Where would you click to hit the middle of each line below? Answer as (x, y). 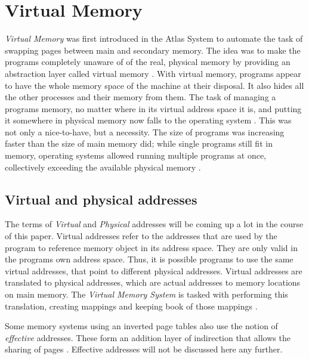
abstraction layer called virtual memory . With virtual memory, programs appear (153, 73)
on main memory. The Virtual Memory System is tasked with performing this (146, 294)
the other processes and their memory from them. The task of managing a (140, 97)
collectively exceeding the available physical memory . (103, 167)
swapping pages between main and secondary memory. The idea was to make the (153, 50)
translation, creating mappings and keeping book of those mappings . (131, 306)
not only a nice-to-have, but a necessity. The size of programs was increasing (145, 131)
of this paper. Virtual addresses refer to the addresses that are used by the (141, 236)
